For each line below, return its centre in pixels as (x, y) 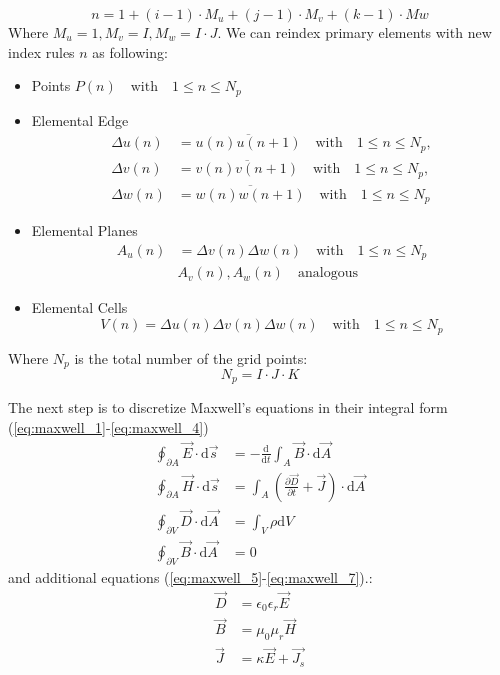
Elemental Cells (79, 307)
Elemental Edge (80, 119)
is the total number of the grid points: (191, 357)
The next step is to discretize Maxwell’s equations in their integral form (228, 407)
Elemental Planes (84, 230)
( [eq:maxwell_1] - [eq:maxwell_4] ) (108, 427)
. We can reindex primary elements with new (354, 32)
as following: (130, 51)
